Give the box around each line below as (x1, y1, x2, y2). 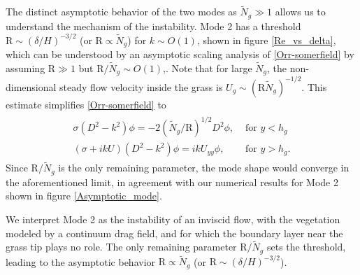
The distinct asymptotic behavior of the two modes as (6, 4, 237, 19)
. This (301, 79, 327, 94)
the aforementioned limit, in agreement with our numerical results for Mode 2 (6, 174, 338, 189)
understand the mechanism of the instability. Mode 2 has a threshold (6, 18, 301, 33)
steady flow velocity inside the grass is (59, 79, 223, 94)
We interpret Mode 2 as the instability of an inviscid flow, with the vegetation (6, 212, 340, 227)
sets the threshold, (266, 239, 346, 254)
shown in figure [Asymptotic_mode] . (6, 188, 162, 203)
